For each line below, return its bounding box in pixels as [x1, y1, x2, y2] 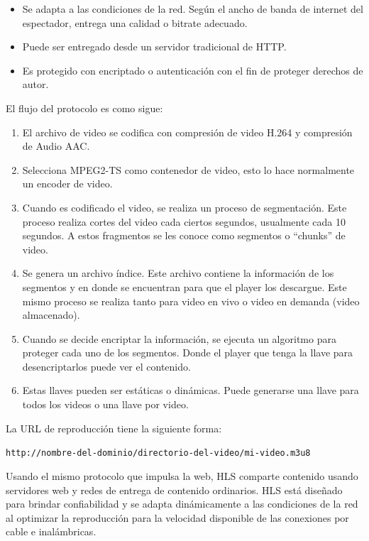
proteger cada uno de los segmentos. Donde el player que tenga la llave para [22, 345, 353, 360]
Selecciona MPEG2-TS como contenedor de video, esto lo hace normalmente [22, 162, 355, 177]
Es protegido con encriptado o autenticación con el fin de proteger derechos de [22, 62, 363, 77]
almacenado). [22, 307, 80, 322]
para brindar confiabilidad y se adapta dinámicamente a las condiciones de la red [6, 496, 358, 511]
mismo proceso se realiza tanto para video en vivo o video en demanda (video [22, 293, 360, 308]
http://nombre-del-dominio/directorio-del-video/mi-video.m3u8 [6, 448, 311, 459]
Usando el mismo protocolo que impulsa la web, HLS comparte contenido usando [6, 468, 358, 483]
